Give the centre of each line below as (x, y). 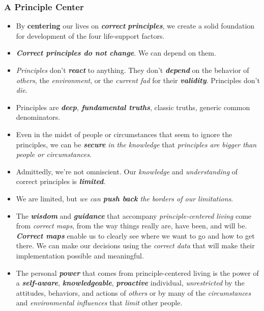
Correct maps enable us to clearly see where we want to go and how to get (135, 235)
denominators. (38, 117)
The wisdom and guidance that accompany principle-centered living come (134, 215)
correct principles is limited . (61, 181)
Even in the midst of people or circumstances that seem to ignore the (124, 134)
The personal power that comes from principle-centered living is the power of (137, 273)
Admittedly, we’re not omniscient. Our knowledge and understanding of (127, 171)
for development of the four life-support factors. (90, 35)
